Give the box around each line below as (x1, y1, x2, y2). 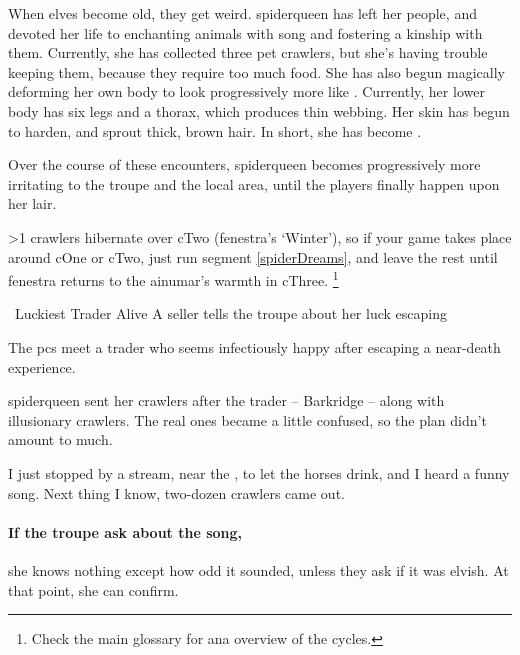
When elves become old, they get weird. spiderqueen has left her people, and (8, 3, 477, 23)
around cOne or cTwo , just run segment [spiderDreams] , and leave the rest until (8, 246, 498, 267)
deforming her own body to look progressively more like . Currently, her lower (8, 81, 485, 102)
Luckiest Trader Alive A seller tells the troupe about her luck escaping (14, 303, 447, 324)
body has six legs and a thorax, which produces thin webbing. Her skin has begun (8, 100, 510, 121)
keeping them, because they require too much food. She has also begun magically (8, 61, 505, 82)
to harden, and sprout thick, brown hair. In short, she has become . (8, 120, 422, 141)
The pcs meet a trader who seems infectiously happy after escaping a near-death (8, 336, 501, 357)
